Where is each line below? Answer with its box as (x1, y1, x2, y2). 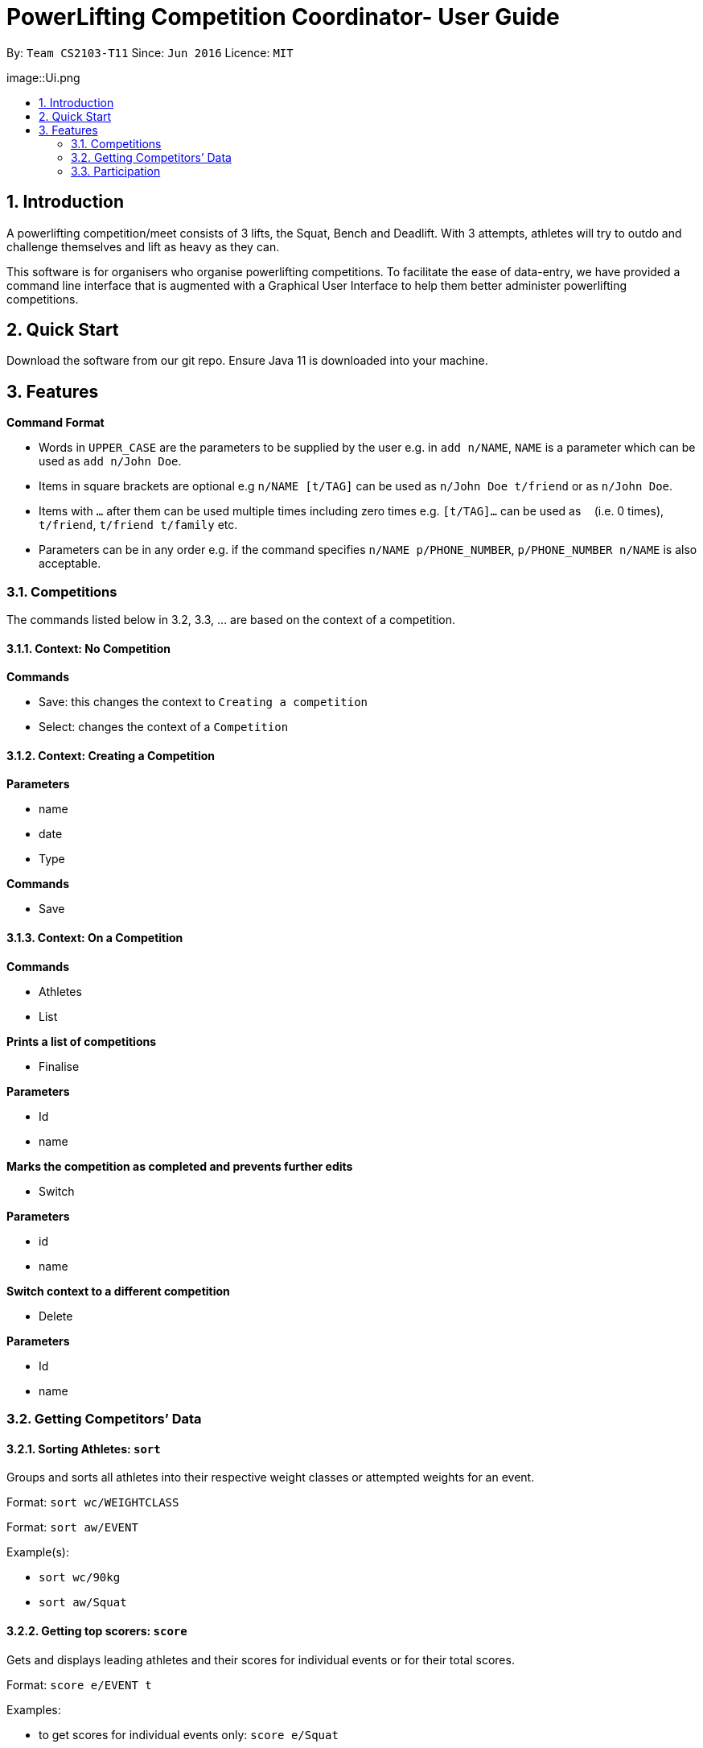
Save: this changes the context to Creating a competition (39, 695, 368, 709)
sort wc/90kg (39, 1571, 121, 1585)
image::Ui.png (6, 70, 80, 85)
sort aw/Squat (39, 1596, 127, 1610)
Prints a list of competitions (6, 1034, 157, 1048)
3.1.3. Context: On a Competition (6, 931, 183, 945)
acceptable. (39, 556, 101, 571)
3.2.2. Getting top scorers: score (6, 1623, 187, 1638)
